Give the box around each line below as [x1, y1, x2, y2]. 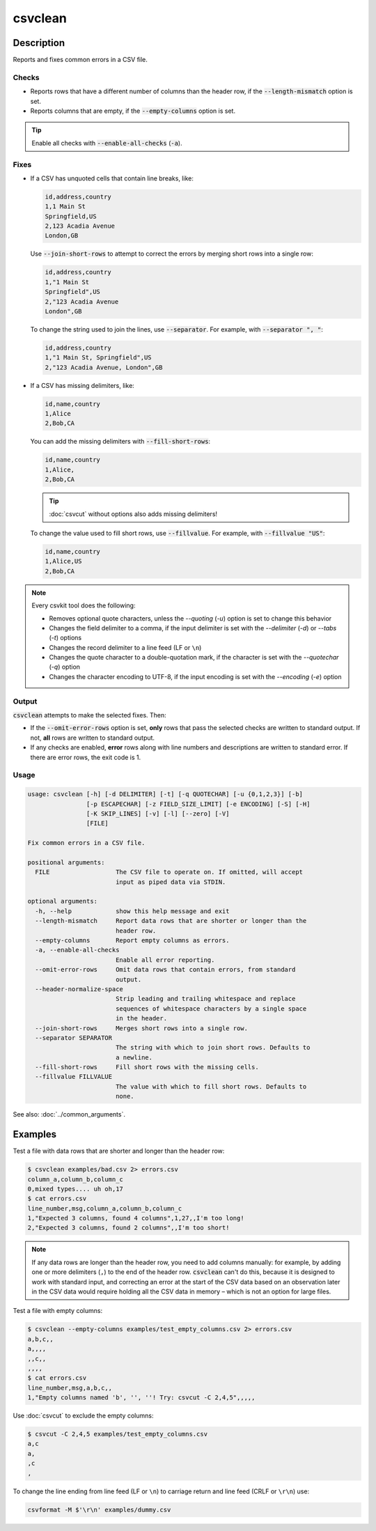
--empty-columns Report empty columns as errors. [35, 936, 230, 944]
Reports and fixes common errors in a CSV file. [13, 56, 148, 64]
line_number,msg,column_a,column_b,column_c [27, 1204, 182, 1212]
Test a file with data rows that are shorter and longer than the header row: [13, 1147, 225, 1156]
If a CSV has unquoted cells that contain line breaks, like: [30, 174, 194, 182]
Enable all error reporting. [115, 956, 215, 964]
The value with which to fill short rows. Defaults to [115, 1082, 307, 1090]
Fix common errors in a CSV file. [27, 839, 146, 847]
